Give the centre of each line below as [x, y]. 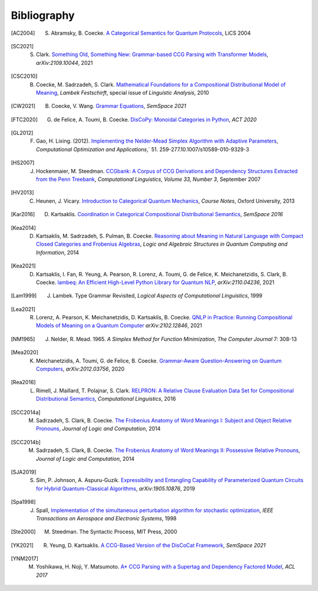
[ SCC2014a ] [26, 412]
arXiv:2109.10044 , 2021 [64, 62]
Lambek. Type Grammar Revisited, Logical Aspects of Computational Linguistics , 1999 [158, 296]
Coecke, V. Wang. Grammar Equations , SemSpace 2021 [119, 106]
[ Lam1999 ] [24, 296]
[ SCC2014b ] [26, 442]
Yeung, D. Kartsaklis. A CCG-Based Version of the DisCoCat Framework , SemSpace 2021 [158, 545]
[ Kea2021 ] [23, 266]
